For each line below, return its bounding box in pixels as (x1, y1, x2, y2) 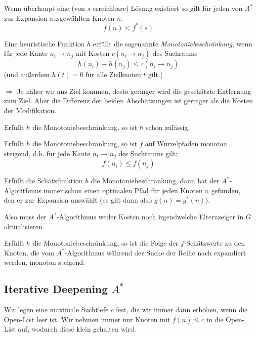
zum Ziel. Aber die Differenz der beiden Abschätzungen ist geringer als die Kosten (4, 95, 253, 106)
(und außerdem (4, 69, 50, 80)
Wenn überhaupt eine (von (4, 3, 85, 13)
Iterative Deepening (4, 281, 108, 296)
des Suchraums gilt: (118, 148, 178, 158)
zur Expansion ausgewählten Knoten (4, 12, 115, 23)
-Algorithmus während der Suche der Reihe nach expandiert (64, 247, 246, 257)
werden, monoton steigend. (4, 257, 85, 267)
